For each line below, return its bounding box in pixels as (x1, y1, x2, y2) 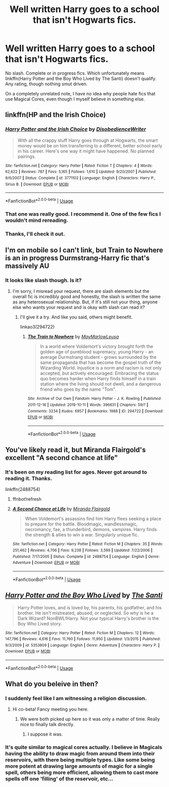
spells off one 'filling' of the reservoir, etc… (5, 775, 114, 782)
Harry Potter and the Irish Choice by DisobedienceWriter (5, 126, 146, 133)
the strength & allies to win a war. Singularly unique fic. (25, 532, 139, 538)
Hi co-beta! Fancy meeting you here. (12, 706, 89, 712)
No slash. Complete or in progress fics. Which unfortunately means (5, 70, 145, 76)
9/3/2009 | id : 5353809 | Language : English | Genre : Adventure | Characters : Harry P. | (5, 643, 160, 648)
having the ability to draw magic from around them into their (5, 750, 155, 757)
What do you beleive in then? (5, 680, 99, 689)
